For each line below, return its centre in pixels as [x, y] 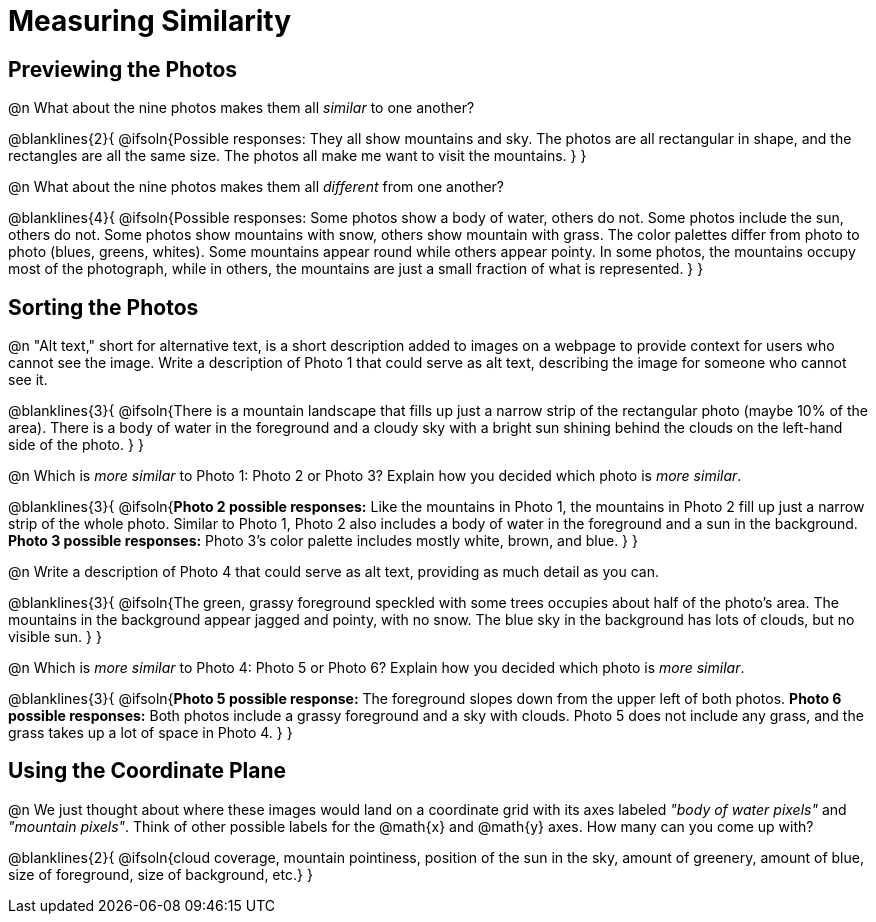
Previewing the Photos [123, 69]
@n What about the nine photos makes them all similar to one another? [241, 108]
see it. [28, 380]
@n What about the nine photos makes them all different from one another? [256, 187]
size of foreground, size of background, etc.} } [160, 874]
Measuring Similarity [150, 21]
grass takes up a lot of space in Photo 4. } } [150, 733]
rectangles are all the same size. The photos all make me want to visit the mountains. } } [297, 156]
